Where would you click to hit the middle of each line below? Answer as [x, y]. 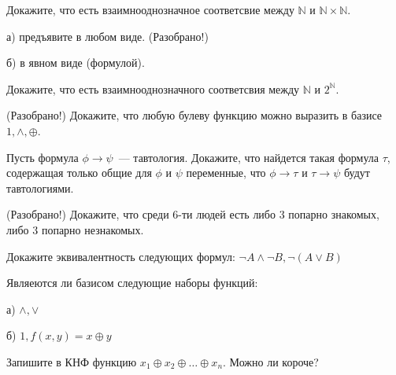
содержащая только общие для [79, 173]
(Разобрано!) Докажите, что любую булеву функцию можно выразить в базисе [194, 115]
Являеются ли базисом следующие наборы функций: [132, 283]
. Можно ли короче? [271, 361]
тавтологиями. [40, 187]
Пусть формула [43, 157]
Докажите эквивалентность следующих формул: [121, 256]
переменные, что [226, 173]
